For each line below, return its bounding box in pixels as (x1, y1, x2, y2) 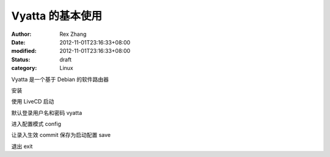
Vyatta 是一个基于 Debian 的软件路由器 (11, 75, 109, 83)
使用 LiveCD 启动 (11, 98, 54, 105)
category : (11, 65, 37, 72)
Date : (11, 38, 26, 46)
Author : (11, 30, 32, 38)
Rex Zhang (59, 30, 87, 38)
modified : (11, 47, 37, 55)
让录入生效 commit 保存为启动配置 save (11, 131, 111, 139)
